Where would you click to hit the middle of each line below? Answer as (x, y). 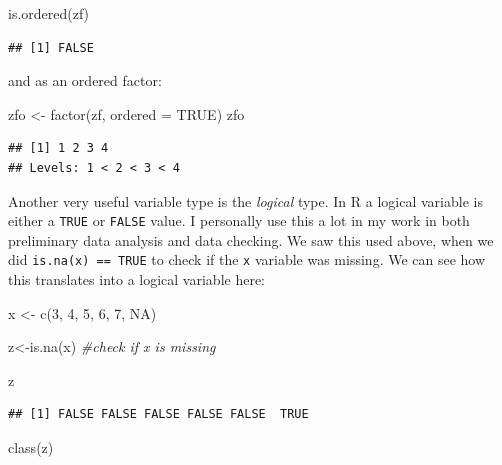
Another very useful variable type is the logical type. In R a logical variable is (245, 200)
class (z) (31, 447)
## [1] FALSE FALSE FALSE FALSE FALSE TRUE (158, 414)
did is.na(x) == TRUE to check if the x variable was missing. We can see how (247, 259)
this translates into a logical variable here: (137, 279)
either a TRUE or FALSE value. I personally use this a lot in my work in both (239, 220)
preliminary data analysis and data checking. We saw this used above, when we (251, 239)
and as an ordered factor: (85, 80)
